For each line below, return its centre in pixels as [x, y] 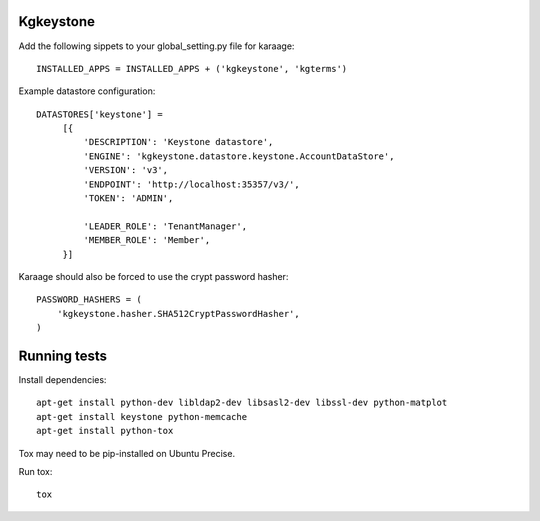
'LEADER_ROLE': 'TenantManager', [165, 226]
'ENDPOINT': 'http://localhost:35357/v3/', [191, 184]
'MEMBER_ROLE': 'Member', [147, 240]
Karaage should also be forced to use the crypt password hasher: [153, 276]
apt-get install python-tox [105, 431]
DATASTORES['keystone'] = [100, 114]
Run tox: [35, 472]
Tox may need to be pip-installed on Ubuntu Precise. [126, 453]
